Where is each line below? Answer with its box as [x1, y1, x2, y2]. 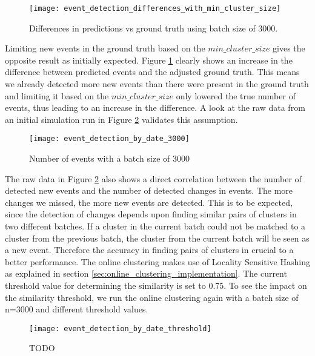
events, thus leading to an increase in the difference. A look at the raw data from [5, 101, 305, 114]
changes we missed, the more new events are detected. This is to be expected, [5, 196, 293, 208]
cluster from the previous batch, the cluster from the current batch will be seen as [5, 231, 310, 244]
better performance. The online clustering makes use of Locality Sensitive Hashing [5, 255, 310, 268]
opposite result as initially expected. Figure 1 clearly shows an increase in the [5, 53, 293, 66]
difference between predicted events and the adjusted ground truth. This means [5, 65, 300, 78]
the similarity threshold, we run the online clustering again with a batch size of [5, 291, 299, 303]
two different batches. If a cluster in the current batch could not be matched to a [5, 220, 306, 232]
